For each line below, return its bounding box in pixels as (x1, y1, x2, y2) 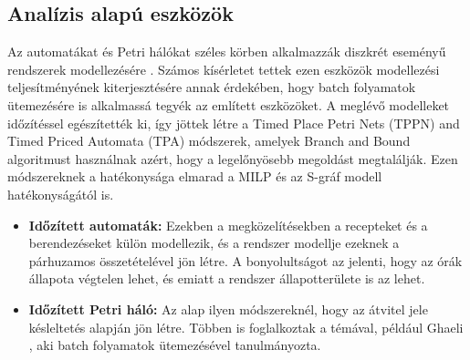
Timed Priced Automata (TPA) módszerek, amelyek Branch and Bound (7, 131, 411, 150)
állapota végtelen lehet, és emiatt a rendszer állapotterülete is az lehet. (28, 269, 425, 288)
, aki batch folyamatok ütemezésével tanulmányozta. (28, 335, 321, 355)
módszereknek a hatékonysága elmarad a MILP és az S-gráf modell (7, 167, 382, 186)
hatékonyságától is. (7, 184, 114, 203)
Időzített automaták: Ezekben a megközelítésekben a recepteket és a (28, 215, 428, 234)
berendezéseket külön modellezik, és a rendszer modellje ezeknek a (28, 233, 400, 252)
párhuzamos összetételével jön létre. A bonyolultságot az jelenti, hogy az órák (28, 251, 463, 270)
